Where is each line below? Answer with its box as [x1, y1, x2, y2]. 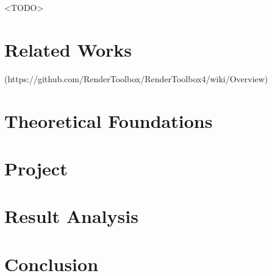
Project [4, 155, 68, 180]
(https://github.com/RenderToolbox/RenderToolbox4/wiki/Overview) [4, 72, 268, 85]
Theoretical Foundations [4, 108, 213, 133]
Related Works [4, 37, 132, 62]
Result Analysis [4, 203, 138, 228]
